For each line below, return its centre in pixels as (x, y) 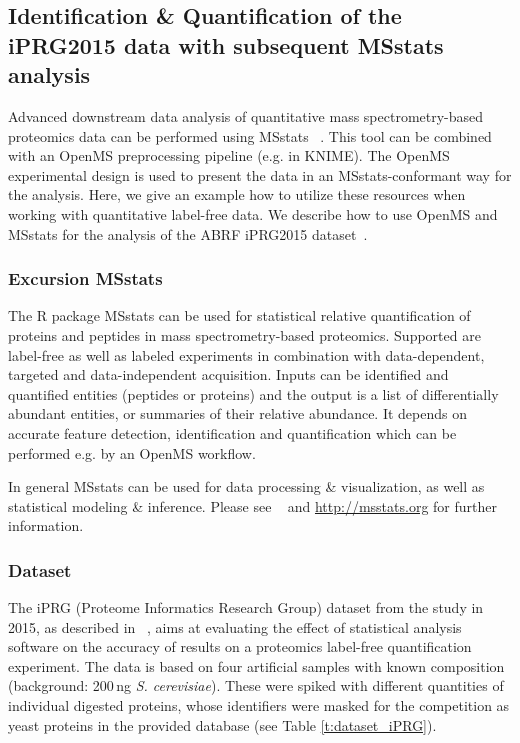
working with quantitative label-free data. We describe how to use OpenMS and (253, 213)
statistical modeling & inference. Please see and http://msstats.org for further (253, 505)
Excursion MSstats (85, 278)
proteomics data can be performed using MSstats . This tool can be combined (250, 135)
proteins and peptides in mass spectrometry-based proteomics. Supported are (244, 334)
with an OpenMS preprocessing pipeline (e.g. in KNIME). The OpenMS (229, 155)
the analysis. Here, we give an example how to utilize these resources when (237, 194)
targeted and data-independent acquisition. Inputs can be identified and (228, 374)
